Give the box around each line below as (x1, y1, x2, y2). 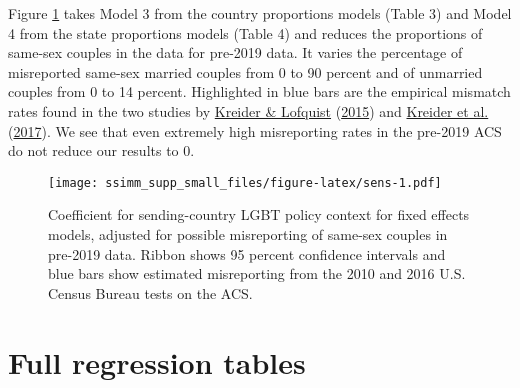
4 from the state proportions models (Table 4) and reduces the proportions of (8, 22, 483, 43)
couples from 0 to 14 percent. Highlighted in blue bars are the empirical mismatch (8, 81, 511, 102)
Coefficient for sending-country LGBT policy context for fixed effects (48, 204, 470, 225)
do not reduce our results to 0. (8, 140, 195, 161)
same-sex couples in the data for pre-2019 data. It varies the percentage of (8, 42, 463, 63)
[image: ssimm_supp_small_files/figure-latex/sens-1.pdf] (48, 175, 442, 190)
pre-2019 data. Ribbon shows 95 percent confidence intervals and (48, 243, 446, 264)
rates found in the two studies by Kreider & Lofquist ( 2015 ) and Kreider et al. (8, 100, 489, 121)
